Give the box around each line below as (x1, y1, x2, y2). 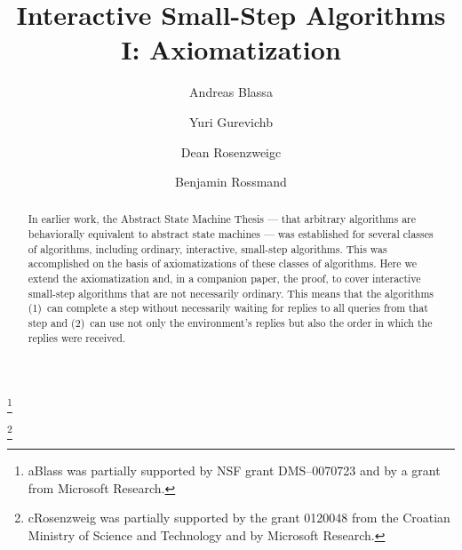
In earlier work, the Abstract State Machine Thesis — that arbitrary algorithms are (28, 211, 417, 227)
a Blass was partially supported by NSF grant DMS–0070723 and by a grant (28, 461, 441, 480)
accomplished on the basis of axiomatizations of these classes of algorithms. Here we (28, 256, 418, 271)
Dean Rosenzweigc (180, 142, 282, 161)
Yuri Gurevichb (189, 112, 273, 131)
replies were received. (28, 330, 126, 345)
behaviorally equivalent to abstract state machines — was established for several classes (28, 227, 434, 242)
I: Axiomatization (121, 31, 341, 68)
